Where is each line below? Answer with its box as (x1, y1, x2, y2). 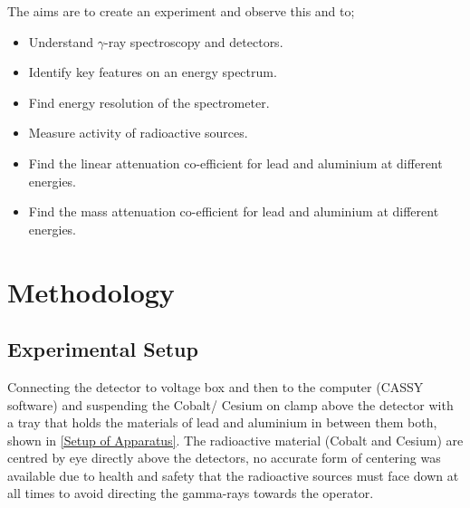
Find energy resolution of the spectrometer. (28, 92, 270, 111)
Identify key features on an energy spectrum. (28, 62, 277, 81)
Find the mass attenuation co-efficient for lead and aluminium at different (28, 202, 439, 221)
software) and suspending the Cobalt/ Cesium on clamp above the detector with (7, 395, 454, 414)
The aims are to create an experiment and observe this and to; (7, 2, 355, 20)
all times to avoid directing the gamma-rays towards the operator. (7, 484, 374, 503)
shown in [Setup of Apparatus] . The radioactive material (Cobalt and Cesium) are (7, 430, 464, 449)
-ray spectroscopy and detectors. (104, 32, 283, 51)
